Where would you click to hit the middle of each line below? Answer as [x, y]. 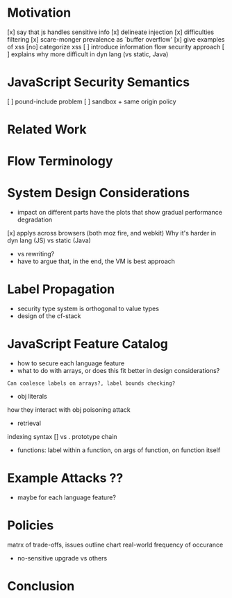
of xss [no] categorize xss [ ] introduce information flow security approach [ [116, 47]
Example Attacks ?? [65, 478]
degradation [35, 219]
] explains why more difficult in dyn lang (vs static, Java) [88, 54]
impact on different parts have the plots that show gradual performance [119, 213]
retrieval [29, 423]
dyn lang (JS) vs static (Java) [49, 240]
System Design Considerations [98, 193]
